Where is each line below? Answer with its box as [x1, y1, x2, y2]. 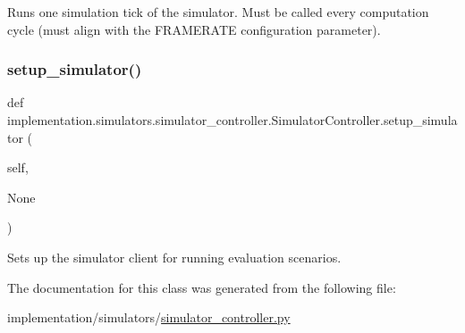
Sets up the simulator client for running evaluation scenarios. [7, 247, 342, 266]
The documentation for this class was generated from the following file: [7, 278, 396, 296]
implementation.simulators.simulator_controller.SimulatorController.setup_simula [7, 111, 458, 129]
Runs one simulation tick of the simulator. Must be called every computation [7, 3, 429, 21]
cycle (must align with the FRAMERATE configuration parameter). [7, 20, 381, 38]
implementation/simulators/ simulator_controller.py [7, 308, 291, 327]
